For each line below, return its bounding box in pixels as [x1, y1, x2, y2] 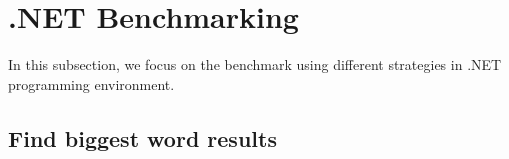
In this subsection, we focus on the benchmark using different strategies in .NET [8, 54, 502, 75]
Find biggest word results [8, 122, 277, 153]
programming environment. [8, 73, 175, 94]
